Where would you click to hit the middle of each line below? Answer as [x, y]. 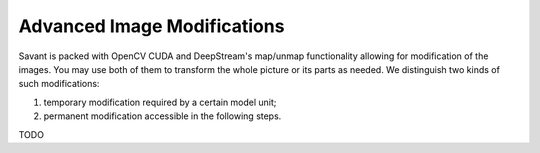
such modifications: [59, 84]
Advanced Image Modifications [151, 26]
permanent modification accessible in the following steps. [162, 116]
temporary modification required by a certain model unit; [160, 102]
